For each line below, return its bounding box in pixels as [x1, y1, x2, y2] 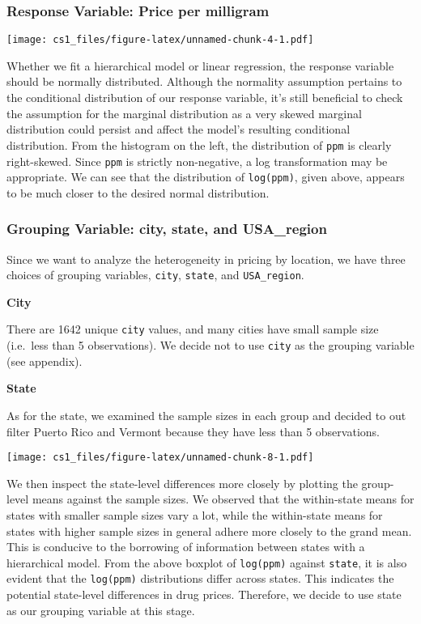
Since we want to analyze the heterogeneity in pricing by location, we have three [6, 250, 406, 267]
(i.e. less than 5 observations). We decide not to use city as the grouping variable [6, 337, 415, 354]
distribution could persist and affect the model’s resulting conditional [6, 121, 351, 138]
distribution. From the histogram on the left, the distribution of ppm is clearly [6, 136, 392, 153]
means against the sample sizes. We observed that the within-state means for [32, 490, 415, 507]
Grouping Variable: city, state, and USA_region [6, 219, 327, 239]
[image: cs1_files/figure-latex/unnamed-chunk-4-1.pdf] [6, 34, 314, 46]
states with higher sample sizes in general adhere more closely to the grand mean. [6, 522, 412, 539]
